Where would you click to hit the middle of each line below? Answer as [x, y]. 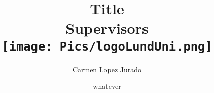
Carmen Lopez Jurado [107, 69]
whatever [107, 86]
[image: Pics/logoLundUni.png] [107, 46]
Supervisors [107, 28]
